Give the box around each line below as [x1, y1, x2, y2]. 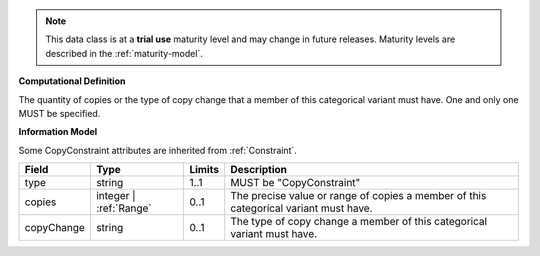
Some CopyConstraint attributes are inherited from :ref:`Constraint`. [18, 144, 297, 156]
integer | [96, 189, 136, 203]
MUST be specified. [18, 107, 101, 119]
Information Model [18, 126, 98, 138]
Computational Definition [18, 75, 126, 87]
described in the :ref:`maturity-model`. [45, 47, 204, 59]
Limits [189, 163, 220, 177]
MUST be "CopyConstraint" [230, 176, 361, 190]
